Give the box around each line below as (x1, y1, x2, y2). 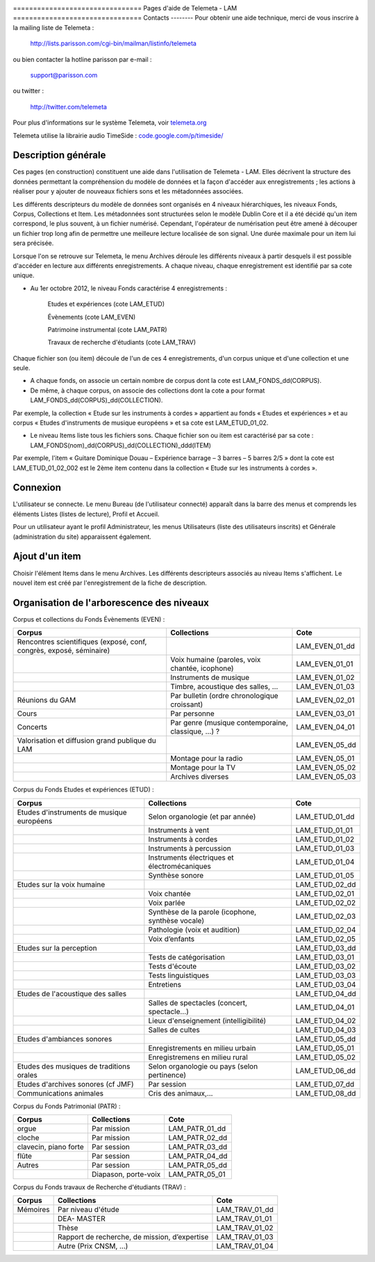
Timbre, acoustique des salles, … (170, 682, 278, 692)
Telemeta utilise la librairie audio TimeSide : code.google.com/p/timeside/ (12, 131, 224, 139)
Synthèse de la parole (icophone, (148, 907, 257, 917)
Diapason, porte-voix (91, 1169, 161, 1179)
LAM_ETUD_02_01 (295, 888, 354, 898)
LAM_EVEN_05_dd (296, 740, 357, 750)
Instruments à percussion (148, 843, 232, 853)
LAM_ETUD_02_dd (295, 879, 356, 889)
